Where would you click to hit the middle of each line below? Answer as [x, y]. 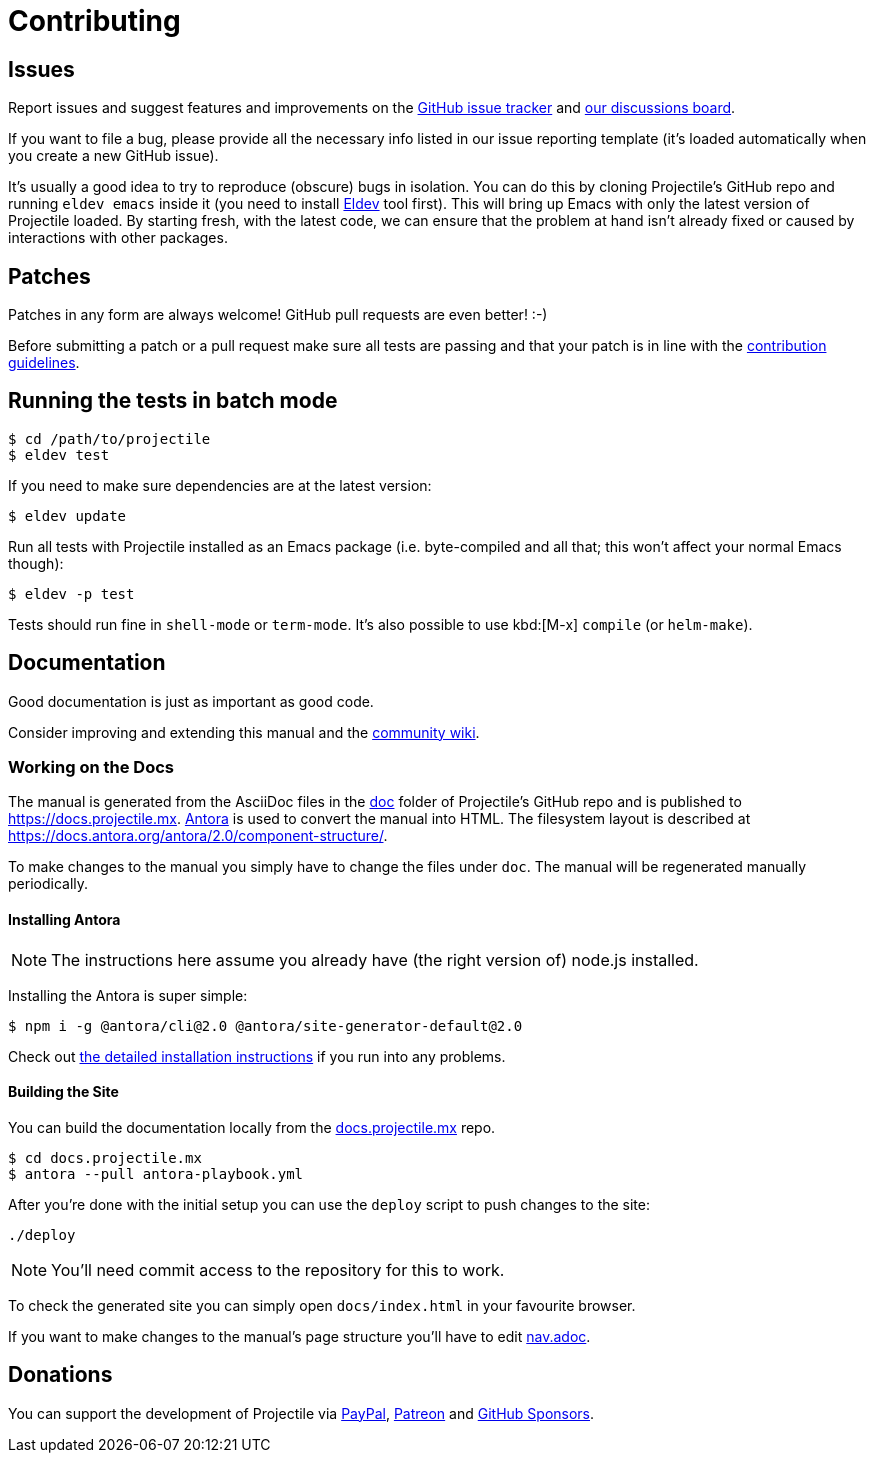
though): [36, 563]
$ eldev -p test [71, 593]
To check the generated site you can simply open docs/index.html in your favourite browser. [322, 1305]
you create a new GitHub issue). [113, 156]
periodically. [48, 884]
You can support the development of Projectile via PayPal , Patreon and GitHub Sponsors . [301, 1413]
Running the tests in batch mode [173, 401]
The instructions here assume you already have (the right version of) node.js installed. [375, 959]
